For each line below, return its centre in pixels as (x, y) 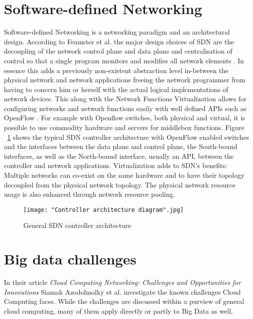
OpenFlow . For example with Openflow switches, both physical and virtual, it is (125, 118)
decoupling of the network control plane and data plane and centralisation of (118, 51)
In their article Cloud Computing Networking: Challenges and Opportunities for (122, 282)
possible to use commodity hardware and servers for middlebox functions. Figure (124, 127)
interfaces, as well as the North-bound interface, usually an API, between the (119, 156)
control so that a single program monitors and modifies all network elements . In (124, 60)
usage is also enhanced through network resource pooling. (90, 194)
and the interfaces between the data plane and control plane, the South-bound (121, 146)
